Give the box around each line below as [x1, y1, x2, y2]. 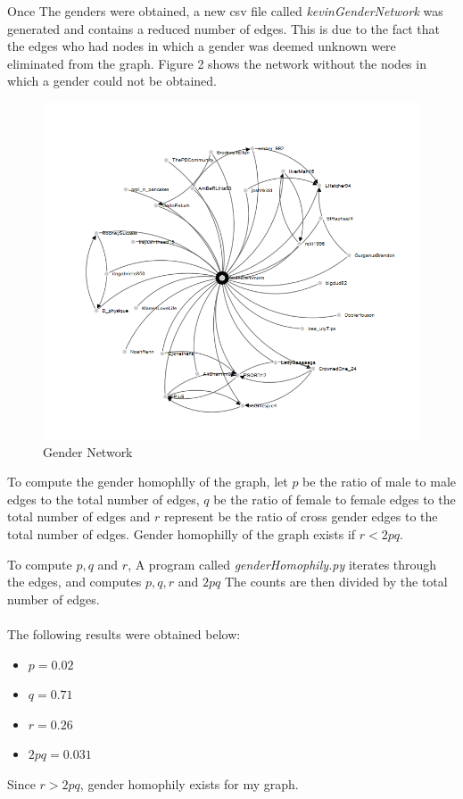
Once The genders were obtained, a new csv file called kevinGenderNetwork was [7, 2, 443, 20]
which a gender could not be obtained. [7, 71, 217, 90]
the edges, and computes [7, 572, 142, 591]
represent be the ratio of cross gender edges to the [164, 507, 438, 526]
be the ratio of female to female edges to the [213, 489, 456, 508]
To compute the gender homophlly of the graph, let [7, 472, 288, 491]
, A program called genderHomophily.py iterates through [128, 554, 437, 573]
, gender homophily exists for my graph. [79, 775, 299, 793]
